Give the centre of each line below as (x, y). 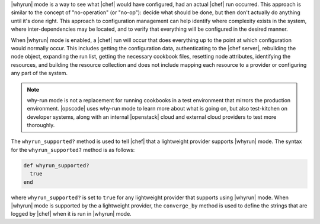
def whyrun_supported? (56, 165)
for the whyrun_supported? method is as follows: (73, 150)
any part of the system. (39, 73)
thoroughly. (41, 125)
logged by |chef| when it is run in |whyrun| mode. (71, 214)
